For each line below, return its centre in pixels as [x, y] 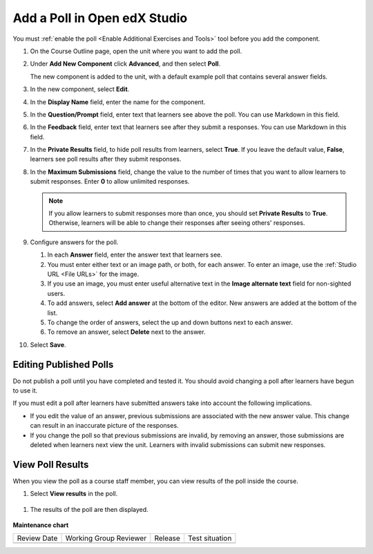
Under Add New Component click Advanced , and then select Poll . [125, 64]
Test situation [210, 538]
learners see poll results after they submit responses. [106, 159]
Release [168, 538]
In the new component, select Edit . [80, 89]
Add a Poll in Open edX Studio [100, 18]
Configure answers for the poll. [74, 242]
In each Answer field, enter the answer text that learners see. [135, 255]
